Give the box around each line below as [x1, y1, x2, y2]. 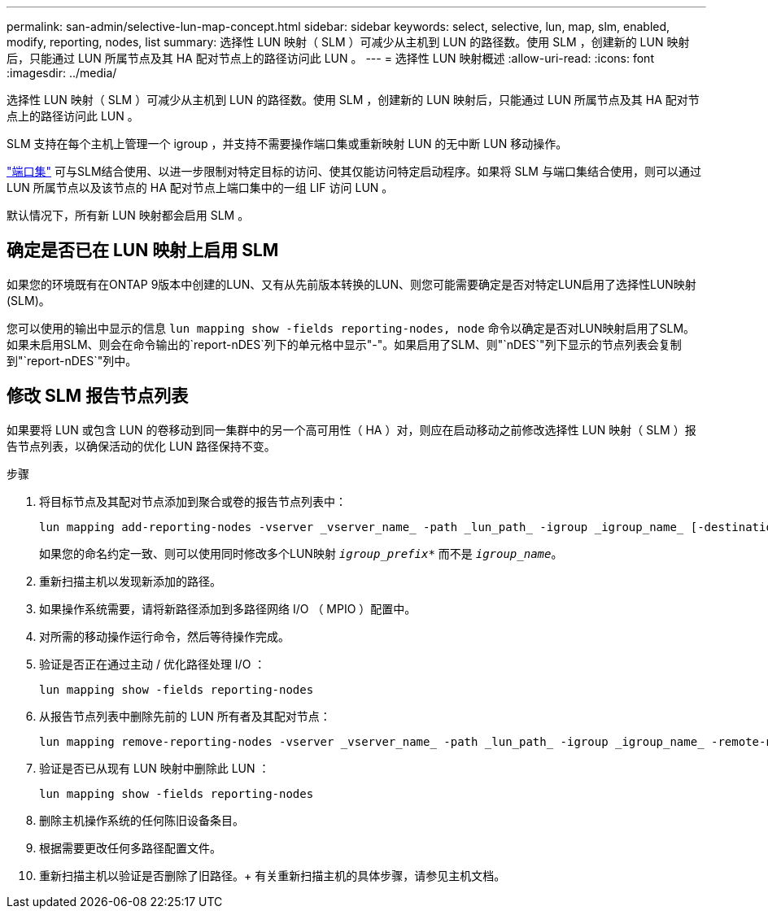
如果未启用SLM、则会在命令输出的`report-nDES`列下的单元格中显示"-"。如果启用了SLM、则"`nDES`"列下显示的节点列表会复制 [7, 337, 682, 351]
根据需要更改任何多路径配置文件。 [39, 840, 221, 855]
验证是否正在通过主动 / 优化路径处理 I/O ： [39, 656, 266, 671]
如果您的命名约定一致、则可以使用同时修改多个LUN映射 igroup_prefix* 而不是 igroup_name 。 [39, 546, 563, 560]
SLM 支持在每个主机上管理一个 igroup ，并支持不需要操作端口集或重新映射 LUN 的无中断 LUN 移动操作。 [7, 137, 568, 150]
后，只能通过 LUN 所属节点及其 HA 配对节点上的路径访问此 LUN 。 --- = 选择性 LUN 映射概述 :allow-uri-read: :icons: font [7, 51, 654, 65]
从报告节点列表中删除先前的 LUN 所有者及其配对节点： [39, 708, 331, 723]
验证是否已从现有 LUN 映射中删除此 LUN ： [39, 760, 270, 775]
